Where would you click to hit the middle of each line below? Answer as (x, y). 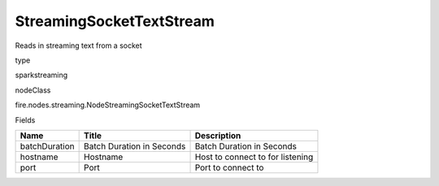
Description (218, 136)
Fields (25, 120)
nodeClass (33, 90)
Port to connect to (229, 167)
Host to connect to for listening (254, 157)
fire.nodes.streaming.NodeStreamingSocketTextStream (108, 105)
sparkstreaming (41, 75)
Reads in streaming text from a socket (78, 45)
